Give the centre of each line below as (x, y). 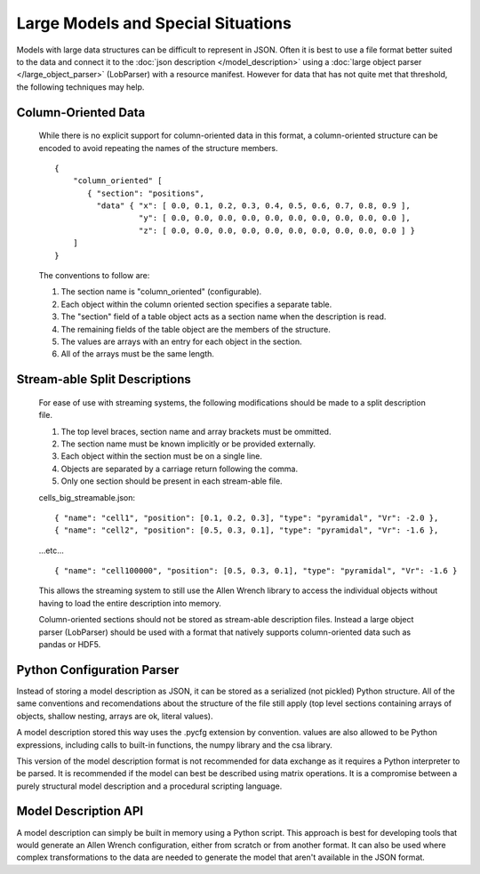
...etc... (51, 550)
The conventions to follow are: (94, 276)
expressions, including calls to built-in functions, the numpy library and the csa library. (175, 745)
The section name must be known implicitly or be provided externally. (188, 444)
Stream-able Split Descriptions (104, 379)
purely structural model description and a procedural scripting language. (149, 786)
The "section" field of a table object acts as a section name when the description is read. (224, 317)
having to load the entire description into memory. (130, 603)
